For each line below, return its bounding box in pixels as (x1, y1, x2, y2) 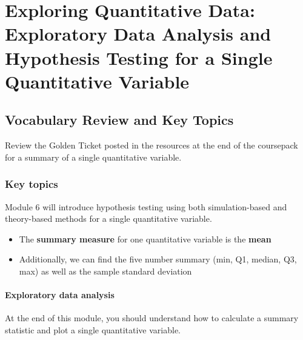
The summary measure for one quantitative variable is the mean (19, 232, 271, 245)
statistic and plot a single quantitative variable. (5, 323, 181, 336)
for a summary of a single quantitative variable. (5, 150, 182, 163)
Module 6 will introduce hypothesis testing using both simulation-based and (5, 200, 287, 213)
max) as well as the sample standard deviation (19, 264, 192, 277)
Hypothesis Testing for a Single (5, 45, 273, 70)
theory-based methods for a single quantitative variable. (5, 212, 212, 225)
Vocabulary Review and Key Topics (5, 110, 234, 129)
